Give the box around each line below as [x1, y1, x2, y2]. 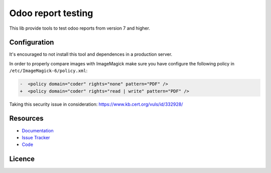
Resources [9, 114, 44, 123]
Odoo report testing [9, 8, 93, 19]
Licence [9, 155, 35, 163]
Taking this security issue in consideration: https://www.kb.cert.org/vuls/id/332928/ [9, 101, 183, 107]
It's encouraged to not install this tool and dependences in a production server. [9, 51, 173, 57]
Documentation [22, 127, 54, 133]
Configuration [9, 38, 54, 47]
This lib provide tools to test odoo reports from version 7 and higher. [9, 25, 151, 31]
